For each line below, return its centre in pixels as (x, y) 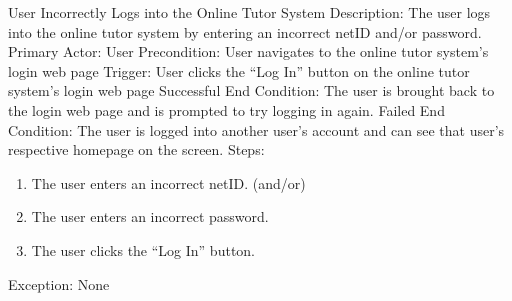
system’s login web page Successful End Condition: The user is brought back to (251, 90)
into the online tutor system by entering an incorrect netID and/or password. (245, 31)
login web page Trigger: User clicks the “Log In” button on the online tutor (239, 70)
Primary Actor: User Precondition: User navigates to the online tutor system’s (248, 51)
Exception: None (59, 283)
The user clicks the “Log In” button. (143, 249)
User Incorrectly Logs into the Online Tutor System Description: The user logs (249, 12)
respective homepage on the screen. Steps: (136, 149)
